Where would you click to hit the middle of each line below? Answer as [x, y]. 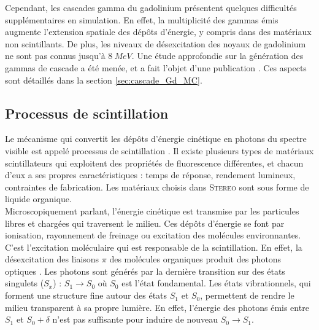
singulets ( [25, 283]
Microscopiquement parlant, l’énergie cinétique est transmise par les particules [152, 210]
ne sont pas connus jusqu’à [55, 56]
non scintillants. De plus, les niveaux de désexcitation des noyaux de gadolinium [156, 43]
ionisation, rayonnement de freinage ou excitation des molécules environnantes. [153, 235]
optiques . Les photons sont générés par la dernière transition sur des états [145, 271]
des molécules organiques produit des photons [195, 259]
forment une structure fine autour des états [86, 295]
